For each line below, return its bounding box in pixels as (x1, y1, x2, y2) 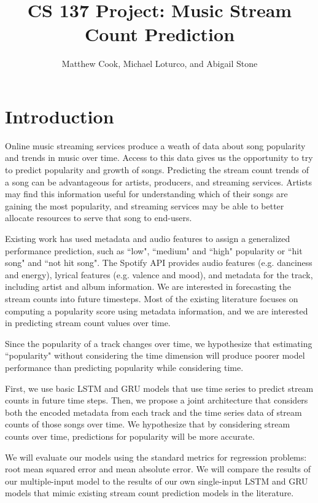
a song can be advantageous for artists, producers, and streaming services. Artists (5, 175, 312, 188)
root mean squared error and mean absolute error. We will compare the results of (5, 462, 311, 475)
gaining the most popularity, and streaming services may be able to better (5, 199, 284, 212)
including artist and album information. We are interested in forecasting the (5, 280, 291, 293)
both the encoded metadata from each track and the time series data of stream (5, 405, 302, 418)
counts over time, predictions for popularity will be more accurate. (5, 429, 255, 442)
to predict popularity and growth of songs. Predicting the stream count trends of (5, 163, 309, 176)
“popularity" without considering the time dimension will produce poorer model (5, 349, 305, 362)
